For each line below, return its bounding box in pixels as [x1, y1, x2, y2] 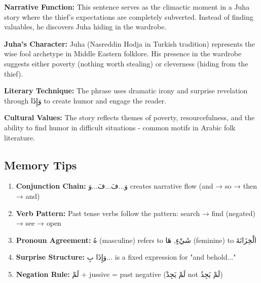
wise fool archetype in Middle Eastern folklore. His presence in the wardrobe [4, 48, 242, 59]
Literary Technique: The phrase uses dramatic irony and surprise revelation [4, 85, 248, 96]
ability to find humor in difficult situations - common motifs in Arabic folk [4, 122, 236, 132]
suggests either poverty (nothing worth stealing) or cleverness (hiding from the [4, 58, 248, 68]
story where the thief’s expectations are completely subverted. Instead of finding [4, 11, 253, 22]
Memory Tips [4, 157, 77, 172]
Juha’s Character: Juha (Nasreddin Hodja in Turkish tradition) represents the [4, 38, 255, 49]
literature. [4, 132, 35, 143]
